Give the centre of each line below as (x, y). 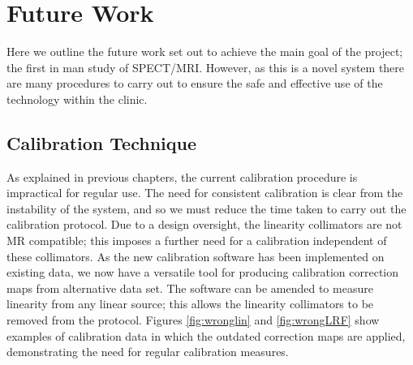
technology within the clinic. (77, 99)
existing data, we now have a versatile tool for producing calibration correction (203, 272)
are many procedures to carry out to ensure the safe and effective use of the (195, 83)
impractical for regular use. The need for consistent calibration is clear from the (205, 193)
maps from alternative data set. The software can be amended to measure (190, 288)
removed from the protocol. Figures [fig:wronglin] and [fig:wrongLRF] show (193, 320)
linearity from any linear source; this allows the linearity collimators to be (190, 304)
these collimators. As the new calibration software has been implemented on (196, 256)
